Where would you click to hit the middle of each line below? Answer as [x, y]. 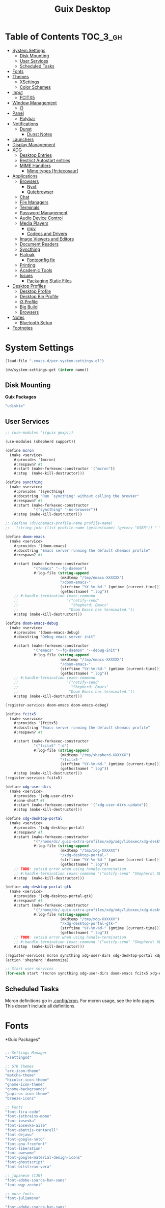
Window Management [35, 102]
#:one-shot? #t [29, 801]
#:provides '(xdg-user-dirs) [44, 796]
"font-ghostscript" [25, 1162]
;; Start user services [29, 969]
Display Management [34, 144]
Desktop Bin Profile [39, 296]
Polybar [27, 118]
